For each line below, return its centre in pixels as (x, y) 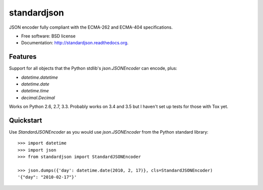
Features (23, 57)
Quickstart (26, 121)
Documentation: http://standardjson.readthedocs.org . (75, 43)
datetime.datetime (40, 77)
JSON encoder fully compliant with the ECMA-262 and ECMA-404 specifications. (91, 27)
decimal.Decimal (38, 98)
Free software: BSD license (48, 36)
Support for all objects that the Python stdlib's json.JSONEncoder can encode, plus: (93, 69)
